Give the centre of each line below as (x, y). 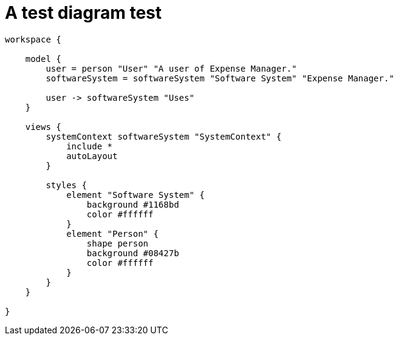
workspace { (33, 39)
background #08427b (133, 253)
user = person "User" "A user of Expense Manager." (171, 68)
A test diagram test (84, 13)
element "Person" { (112, 233)
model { (43, 59)
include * (90, 146)
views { (43, 127)
